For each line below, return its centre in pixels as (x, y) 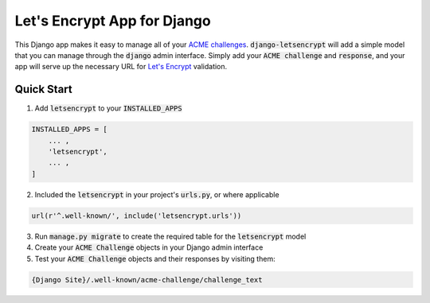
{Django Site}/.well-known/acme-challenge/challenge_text (147, 280)
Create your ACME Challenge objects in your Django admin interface (149, 247)
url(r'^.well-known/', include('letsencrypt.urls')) (137, 216)
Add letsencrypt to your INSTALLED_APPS (108, 108)
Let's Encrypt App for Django (113, 21)
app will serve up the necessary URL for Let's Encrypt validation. (121, 67)
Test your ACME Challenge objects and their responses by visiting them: (155, 258)
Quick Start (43, 89)
